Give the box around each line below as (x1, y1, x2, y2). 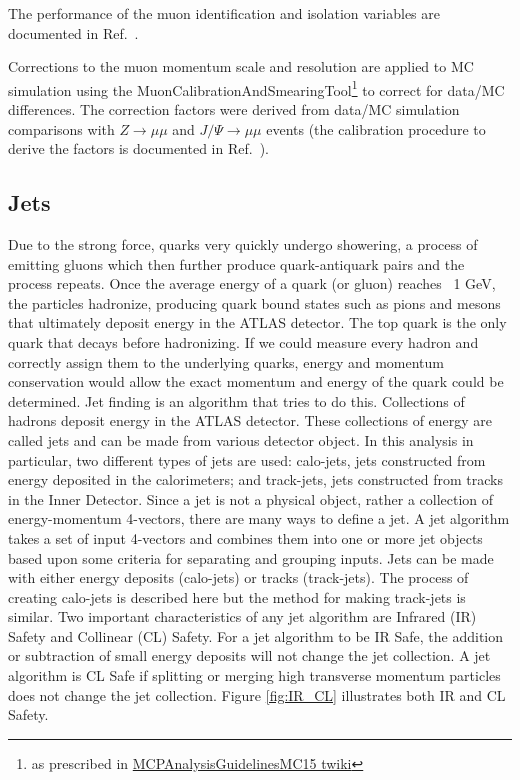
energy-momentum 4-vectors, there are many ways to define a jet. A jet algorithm (8, 508, 510, 529)
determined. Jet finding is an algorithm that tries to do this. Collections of (8, 390, 465, 411)
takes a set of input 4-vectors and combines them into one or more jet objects (8, 527, 483, 548)
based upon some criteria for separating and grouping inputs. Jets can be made (8, 547, 494, 568)
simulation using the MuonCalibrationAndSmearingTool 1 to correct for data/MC (8, 76, 505, 100)
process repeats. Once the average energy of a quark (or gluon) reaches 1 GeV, (8, 273, 496, 294)
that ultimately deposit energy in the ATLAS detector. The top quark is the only (8, 312, 507, 333)
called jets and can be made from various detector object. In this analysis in (8, 429, 474, 450)
